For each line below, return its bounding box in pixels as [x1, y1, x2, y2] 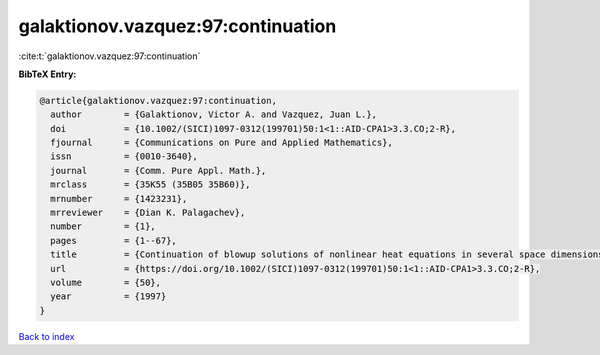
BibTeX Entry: [18, 68, 77, 80]
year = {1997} [50, 291, 167, 302]
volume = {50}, [50, 277, 162, 288]
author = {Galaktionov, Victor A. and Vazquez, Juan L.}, [50, 109, 378, 120]
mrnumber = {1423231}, [50, 193, 188, 204]
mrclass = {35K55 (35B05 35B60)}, [50, 179, 251, 190]
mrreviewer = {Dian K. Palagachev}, [50, 207, 246, 219]
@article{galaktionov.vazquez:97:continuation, [39, 95, 277, 106]
